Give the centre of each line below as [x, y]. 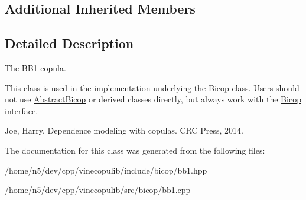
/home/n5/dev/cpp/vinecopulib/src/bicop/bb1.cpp [98, 190]
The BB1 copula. [35, 67]
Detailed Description [69, 43]
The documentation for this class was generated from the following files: [135, 150]
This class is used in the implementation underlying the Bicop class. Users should [152, 87]
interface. [22, 110]
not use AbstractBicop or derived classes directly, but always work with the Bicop [153, 99]
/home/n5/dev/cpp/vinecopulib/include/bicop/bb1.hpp [106, 170]
